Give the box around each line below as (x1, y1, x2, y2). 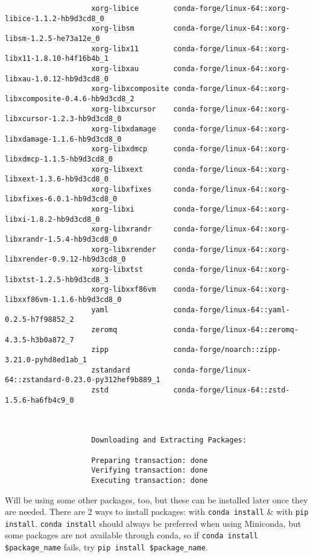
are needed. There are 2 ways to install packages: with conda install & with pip (5, 505, 309, 518)
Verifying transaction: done (91, 466, 208, 475)
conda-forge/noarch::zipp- (173, 345, 282, 354)
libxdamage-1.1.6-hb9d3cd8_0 (5, 134, 122, 143)
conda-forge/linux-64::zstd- (173, 385, 290, 394)
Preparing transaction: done (91, 456, 208, 465)
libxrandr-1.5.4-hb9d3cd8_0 (5, 235, 118, 244)
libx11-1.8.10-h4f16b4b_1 (5, 54, 109, 63)
